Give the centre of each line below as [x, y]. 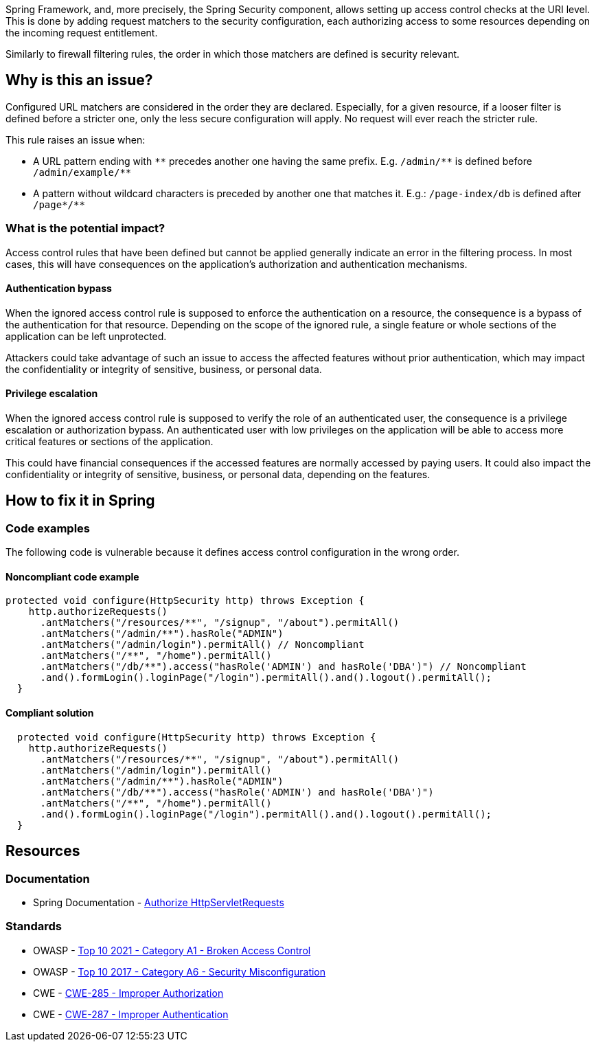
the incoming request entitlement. [82, 33]
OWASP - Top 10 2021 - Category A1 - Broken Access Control [172, 950]
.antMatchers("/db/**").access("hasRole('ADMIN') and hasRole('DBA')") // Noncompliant [283, 667]
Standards [34, 926]
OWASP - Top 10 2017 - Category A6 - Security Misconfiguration [180, 971]
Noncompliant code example [72, 576]
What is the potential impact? [85, 228]
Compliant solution [50, 713]
